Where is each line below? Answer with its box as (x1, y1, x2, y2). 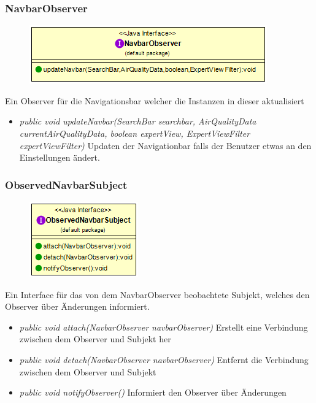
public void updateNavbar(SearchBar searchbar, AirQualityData (19, 115, 256, 128)
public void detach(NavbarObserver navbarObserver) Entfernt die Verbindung (19, 353, 309, 366)
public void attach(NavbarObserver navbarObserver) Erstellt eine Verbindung (19, 320, 308, 333)
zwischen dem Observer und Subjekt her (19, 332, 171, 345)
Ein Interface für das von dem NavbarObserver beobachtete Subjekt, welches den (5, 288, 310, 301)
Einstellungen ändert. (19, 151, 100, 164)
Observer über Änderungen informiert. (5, 300, 150, 313)
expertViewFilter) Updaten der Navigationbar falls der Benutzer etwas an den (19, 139, 312, 152)
